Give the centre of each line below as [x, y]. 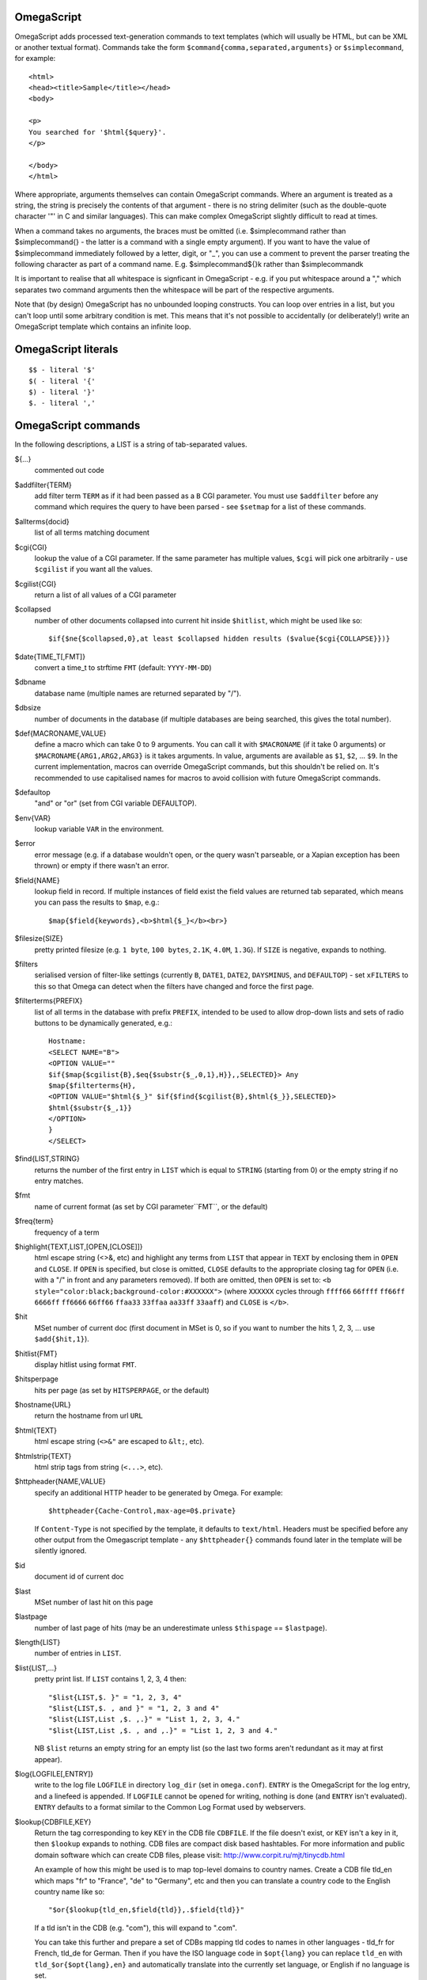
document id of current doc [79, 1577]
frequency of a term [67, 1232]
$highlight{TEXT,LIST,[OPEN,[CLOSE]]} [79, 1247]
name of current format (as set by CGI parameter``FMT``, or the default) [151, 1206]
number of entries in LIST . [78, 1653]
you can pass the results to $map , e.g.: [97, 902]
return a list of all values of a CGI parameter [106, 595]
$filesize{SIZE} [39, 939]
